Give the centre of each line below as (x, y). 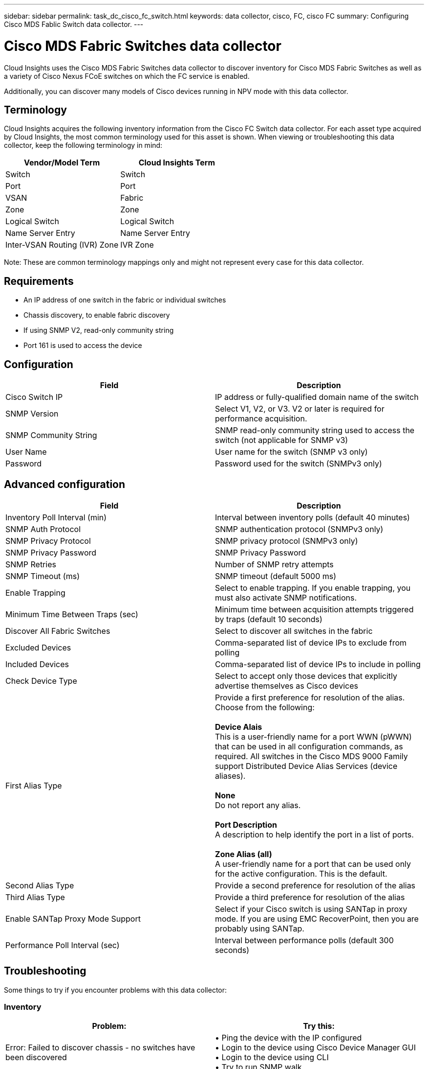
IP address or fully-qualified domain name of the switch (317, 397)
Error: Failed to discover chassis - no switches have (100, 1048)
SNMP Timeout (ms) (43, 576)
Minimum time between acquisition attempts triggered (314, 609)
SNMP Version (32, 414)
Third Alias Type (35, 897)
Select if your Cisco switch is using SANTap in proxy (311, 909)
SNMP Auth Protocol (43, 529)
